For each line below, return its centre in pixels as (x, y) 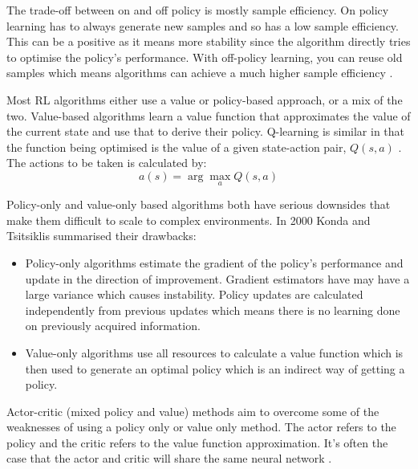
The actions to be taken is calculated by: (107, 163)
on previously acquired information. (113, 326)
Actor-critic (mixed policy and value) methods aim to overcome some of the (193, 411)
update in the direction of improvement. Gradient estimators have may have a (217, 278)
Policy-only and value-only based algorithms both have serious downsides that (199, 204)
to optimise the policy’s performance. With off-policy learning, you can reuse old (205, 57)
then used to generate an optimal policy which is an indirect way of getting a (215, 368)
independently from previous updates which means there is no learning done (213, 310)
